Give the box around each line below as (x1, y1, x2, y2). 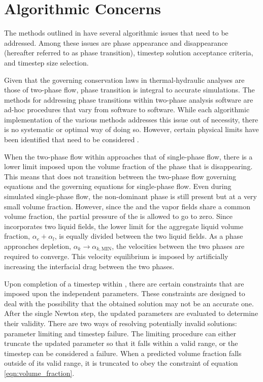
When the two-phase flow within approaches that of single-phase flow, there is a (4, 151, 253, 162)
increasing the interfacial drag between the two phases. (4, 261, 175, 272)
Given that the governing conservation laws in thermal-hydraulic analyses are (4, 74, 245, 85)
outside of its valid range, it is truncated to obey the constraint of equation (4, 358, 238, 368)
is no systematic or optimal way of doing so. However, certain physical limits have (4, 124, 259, 135)
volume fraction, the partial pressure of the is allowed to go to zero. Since (4, 211, 233, 221)
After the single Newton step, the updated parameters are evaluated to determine (4, 308, 258, 319)
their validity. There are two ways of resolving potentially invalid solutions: (4, 318, 237, 329)
